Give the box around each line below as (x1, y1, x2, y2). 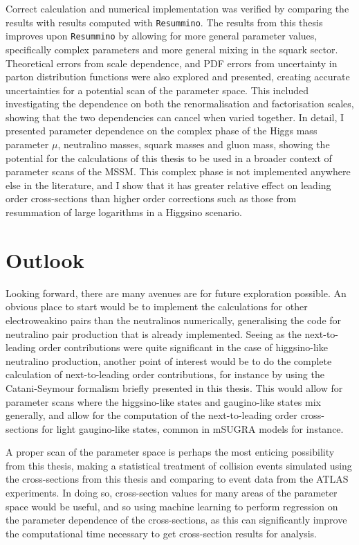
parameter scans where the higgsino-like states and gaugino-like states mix (6, 394, 321, 409)
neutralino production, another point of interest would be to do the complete (6, 353, 332, 368)
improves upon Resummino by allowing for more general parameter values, (6, 28, 317, 43)
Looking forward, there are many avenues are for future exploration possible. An (6, 285, 347, 300)
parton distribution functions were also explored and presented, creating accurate (6, 69, 350, 84)
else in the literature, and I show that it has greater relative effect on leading (6, 177, 331, 192)
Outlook (6, 245, 84, 274)
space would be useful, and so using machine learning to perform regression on (6, 499, 338, 513)
